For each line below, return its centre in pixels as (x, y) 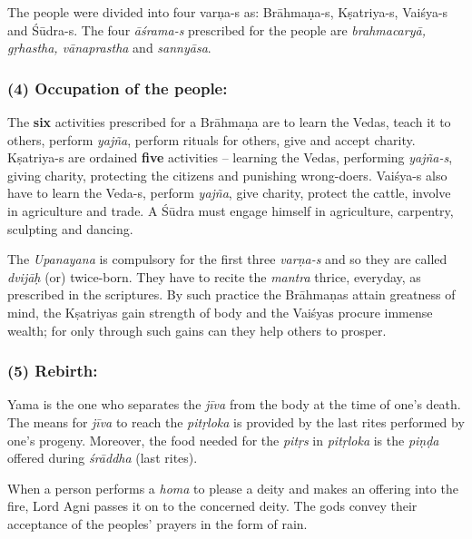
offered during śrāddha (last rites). (103, 458)
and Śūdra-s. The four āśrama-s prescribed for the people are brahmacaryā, (216, 29)
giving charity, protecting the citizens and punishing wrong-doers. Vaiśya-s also (227, 175)
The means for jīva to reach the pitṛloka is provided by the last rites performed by (236, 421)
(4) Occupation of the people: (118, 88)
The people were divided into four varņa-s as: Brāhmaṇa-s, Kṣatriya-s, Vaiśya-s (228, 12)
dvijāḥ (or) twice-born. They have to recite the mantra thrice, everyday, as (214, 276)
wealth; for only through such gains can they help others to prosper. (197, 330)
